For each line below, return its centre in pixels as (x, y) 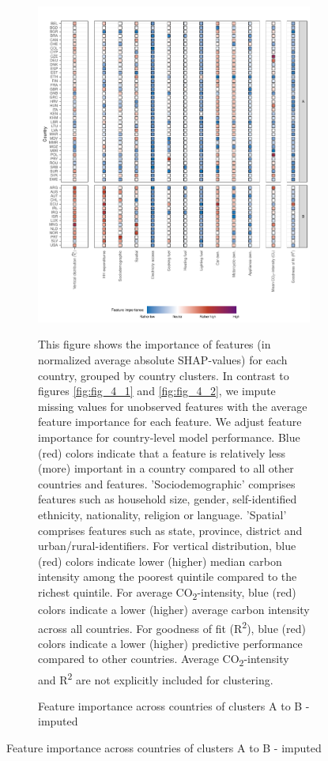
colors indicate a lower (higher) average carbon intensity (174, 610)
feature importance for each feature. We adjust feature (170, 422)
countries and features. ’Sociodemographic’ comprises (167, 483)
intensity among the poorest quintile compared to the (168, 576)
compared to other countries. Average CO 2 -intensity (164, 660)
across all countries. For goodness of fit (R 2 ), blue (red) (172, 627)
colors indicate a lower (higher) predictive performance (170, 643)
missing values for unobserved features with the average (173, 406)
